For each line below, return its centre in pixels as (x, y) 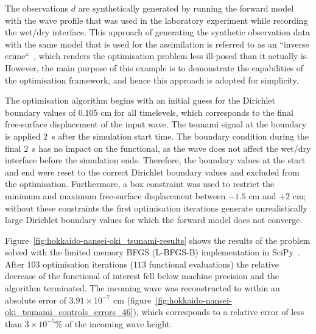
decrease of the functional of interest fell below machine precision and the (142, 276)
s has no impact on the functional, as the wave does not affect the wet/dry (172, 148)
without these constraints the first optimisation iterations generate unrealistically (156, 208)
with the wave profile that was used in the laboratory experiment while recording (156, 20)
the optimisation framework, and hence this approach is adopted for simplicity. (152, 80)
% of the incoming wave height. (114, 323)
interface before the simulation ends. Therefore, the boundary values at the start (155, 160)
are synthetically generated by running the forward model (186, 8)
